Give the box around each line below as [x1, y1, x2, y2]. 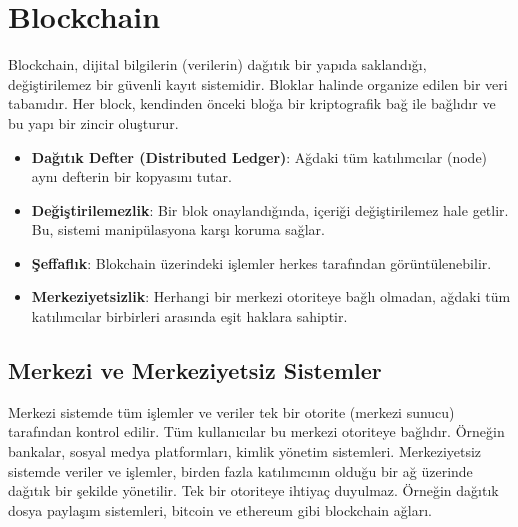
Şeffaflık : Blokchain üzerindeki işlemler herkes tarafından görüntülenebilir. [31, 252, 492, 273]
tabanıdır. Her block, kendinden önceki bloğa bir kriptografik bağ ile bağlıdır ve [8, 93, 496, 114]
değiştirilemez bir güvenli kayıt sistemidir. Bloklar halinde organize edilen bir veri [8, 73, 508, 94]
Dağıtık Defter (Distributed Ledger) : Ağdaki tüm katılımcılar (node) [31, 146, 488, 167]
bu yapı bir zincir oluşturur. [8, 112, 179, 133]
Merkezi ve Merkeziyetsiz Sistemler [8, 355, 382, 386]
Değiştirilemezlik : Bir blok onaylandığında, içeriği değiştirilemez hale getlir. [31, 199, 509, 220]
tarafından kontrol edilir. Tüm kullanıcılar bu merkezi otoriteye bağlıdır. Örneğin [8, 421, 505, 442]
